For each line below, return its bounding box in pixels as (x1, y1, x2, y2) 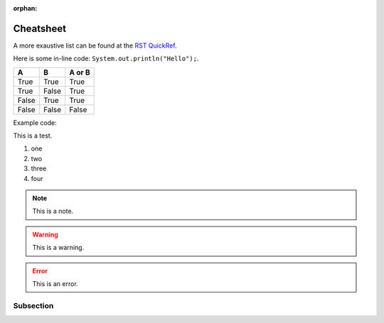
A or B (69, 67, 90, 77)
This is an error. (32, 279, 78, 288)
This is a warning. (32, 243, 85, 252)
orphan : (13, 4, 38, 12)
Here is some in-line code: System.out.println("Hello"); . (13, 54, 199, 63)
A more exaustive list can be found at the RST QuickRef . (13, 41, 177, 50)
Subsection (13, 300, 54, 310)
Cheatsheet (13, 22, 67, 35)
